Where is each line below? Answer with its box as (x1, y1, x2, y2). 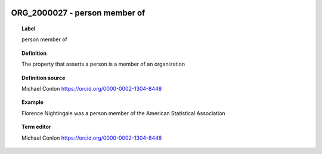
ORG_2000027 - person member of (11, 8, 145, 18)
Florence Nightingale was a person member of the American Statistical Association (21, 109, 226, 116)
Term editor (21, 123, 51, 131)
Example (21, 98, 44, 106)
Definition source (21, 74, 66, 81)
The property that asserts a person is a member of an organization (21, 60, 185, 68)
